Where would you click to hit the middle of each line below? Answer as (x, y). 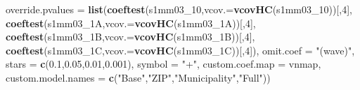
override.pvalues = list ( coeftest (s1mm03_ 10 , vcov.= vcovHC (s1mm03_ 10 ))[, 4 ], (179, 9)
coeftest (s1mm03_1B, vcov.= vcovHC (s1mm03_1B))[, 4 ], (130, 37)
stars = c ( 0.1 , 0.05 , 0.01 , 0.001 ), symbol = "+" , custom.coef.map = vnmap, (163, 64)
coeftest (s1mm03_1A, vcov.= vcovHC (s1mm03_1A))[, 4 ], (131, 23)
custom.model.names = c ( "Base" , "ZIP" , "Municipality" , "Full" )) (138, 77)
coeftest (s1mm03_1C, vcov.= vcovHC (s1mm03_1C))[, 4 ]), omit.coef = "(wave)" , (180, 50)
